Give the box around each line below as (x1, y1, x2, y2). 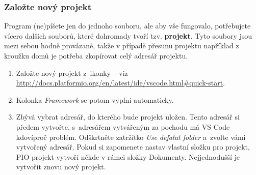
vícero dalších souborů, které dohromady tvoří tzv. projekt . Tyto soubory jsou (4, 30, 252, 41)
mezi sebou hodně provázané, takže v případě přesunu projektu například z (4, 40, 239, 51)
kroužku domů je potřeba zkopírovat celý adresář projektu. (4, 50, 188, 61)
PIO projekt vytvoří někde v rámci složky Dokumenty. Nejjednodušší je (16, 151, 240, 162)
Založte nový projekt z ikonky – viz (16, 67, 128, 78)
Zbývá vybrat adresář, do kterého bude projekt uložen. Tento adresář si (16, 111, 240, 122)
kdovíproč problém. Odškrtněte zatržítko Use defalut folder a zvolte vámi (16, 131, 246, 142)
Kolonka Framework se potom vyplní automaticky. (16, 94, 174, 105)
